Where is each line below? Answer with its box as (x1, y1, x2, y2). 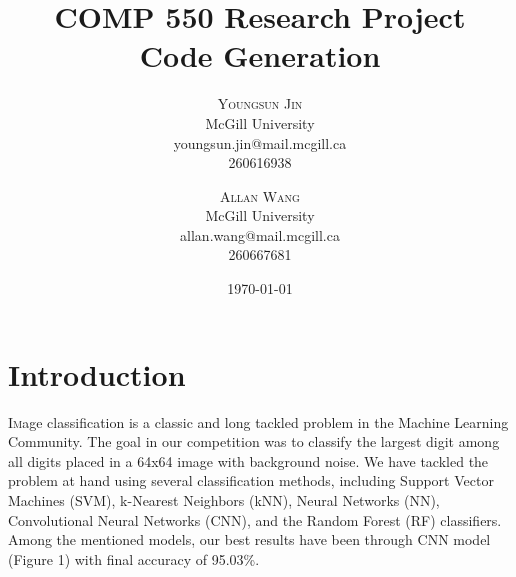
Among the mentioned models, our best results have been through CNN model (8, 529, 491, 550)
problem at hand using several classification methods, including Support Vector (8, 470, 494, 491)
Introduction (8, 353, 186, 394)
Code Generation (139, 35, 381, 76)
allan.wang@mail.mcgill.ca (180, 224, 340, 245)
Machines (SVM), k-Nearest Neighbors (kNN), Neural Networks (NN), (8, 489, 440, 510)
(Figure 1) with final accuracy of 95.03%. (8, 548, 260, 569)
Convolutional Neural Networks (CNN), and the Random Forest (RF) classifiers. (8, 509, 502, 530)
